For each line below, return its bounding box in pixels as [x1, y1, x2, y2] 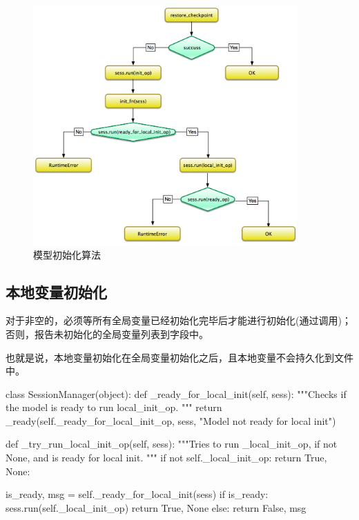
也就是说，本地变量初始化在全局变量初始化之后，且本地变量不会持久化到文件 [6, 350, 353, 364]
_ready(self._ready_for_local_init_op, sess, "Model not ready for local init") [6, 413, 336, 428]
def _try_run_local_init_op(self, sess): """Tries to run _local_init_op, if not [6, 437, 338, 451]
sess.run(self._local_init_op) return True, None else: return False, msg [6, 500, 307, 514]
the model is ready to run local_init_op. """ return [6, 400, 222, 414]
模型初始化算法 [33, 247, 101, 261]
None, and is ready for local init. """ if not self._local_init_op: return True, [6, 450, 327, 465]
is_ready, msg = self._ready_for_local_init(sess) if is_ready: [6, 487, 269, 501]
